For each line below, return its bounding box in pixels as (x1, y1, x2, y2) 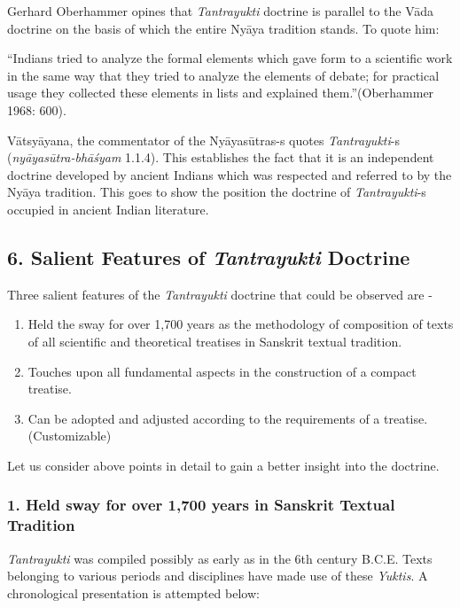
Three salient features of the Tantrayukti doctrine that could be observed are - (7, 285, 433, 303)
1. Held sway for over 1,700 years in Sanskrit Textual (7, 494, 395, 516)
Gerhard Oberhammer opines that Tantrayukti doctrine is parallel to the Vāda (7, 2, 434, 19)
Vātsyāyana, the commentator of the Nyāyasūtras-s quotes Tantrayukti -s (7, 130, 400, 149)
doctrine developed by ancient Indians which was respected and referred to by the (7, 165, 452, 183)
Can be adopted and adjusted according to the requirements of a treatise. (27, 409, 428, 427)
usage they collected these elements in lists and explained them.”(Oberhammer (7, 83, 434, 102)
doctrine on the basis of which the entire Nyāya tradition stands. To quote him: (7, 19, 440, 37)
